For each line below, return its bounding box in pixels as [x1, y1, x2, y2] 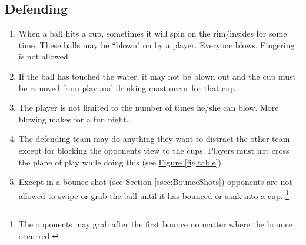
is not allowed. [18, 50, 71, 62]
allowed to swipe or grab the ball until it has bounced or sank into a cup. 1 [18, 187, 290, 201]
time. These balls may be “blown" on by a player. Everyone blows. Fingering [18, 38, 295, 51]
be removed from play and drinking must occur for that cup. [18, 81, 237, 94]
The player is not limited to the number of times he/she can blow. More [18, 101, 279, 114]
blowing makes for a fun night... [18, 112, 134, 125]
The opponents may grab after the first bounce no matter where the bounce [18, 217, 292, 230]
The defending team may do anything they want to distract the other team [18, 133, 290, 145]
